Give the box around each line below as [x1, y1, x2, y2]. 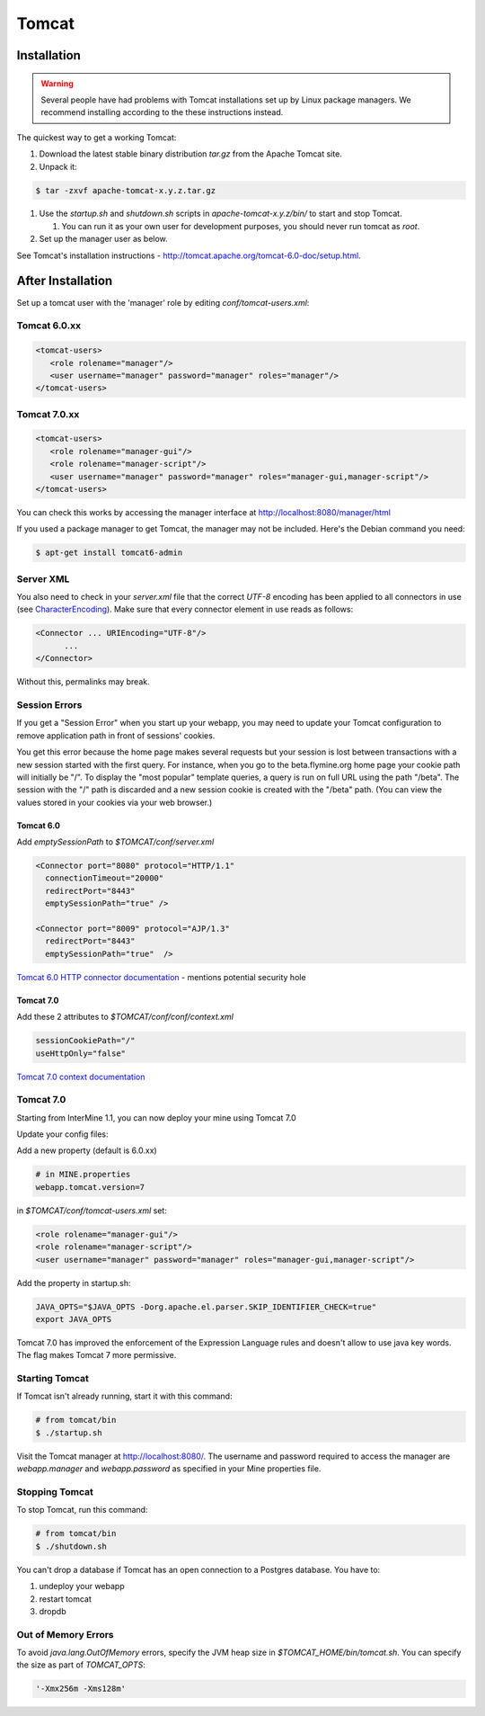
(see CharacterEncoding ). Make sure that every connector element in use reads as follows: [16, 603, 354, 615]
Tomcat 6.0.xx [16, 319, 81, 332]
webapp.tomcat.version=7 [35, 1182, 145, 1192]
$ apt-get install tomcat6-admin [35, 548, 183, 558]
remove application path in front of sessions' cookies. [16, 729, 216, 741]
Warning [40, 77, 74, 89]
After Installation [16, 273, 113, 289]
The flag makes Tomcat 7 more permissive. [16, 1350, 177, 1361]
